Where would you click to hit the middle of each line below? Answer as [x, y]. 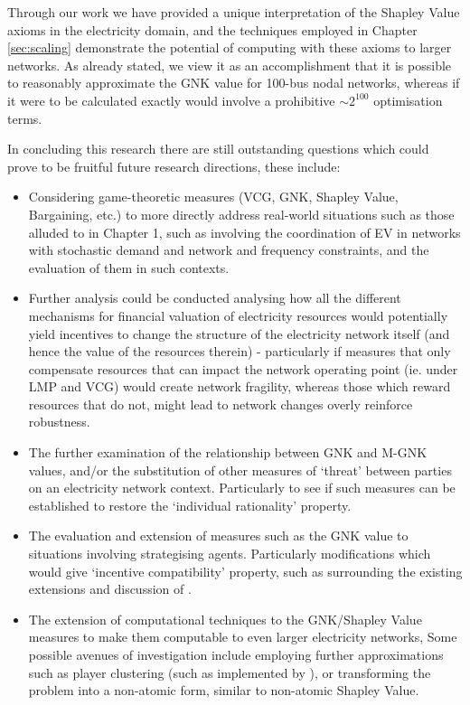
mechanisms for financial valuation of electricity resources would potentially [238, 315]
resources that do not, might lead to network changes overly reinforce [221, 404]
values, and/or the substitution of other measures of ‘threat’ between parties [240, 470]
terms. [25, 118]
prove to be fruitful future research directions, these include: [174, 166]
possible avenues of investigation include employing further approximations [236, 654]
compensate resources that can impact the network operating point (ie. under [243, 368]
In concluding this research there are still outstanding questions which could [218, 149]
